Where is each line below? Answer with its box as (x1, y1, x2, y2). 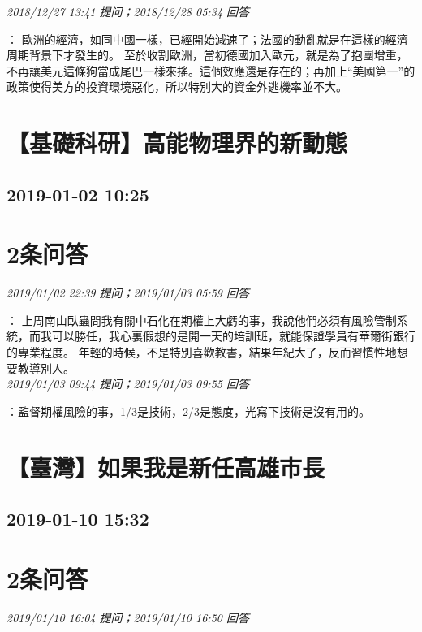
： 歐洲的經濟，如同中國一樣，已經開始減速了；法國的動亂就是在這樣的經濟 (6, 30, 408, 47)
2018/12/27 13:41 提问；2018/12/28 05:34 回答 (6, 3, 249, 19)
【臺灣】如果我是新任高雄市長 (6, 450, 325, 483)
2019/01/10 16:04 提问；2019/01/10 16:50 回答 (6, 608, 249, 626)
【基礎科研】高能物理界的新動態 (6, 126, 348, 159)
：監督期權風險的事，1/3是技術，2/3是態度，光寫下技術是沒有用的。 (6, 402, 370, 419)
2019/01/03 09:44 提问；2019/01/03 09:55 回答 (6, 375, 249, 392)
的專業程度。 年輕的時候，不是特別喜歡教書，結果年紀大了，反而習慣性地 (6, 344, 397, 361)
